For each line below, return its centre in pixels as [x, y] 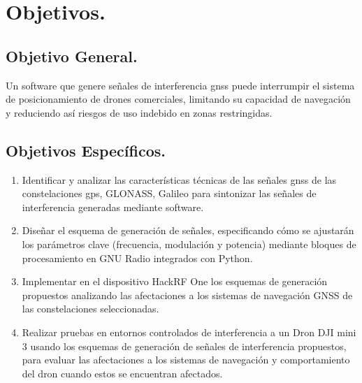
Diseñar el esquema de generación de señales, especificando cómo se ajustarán [188, 230]
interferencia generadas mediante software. [113, 207]
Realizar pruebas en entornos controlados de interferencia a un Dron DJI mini [189, 332]
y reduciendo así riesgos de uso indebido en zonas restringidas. [139, 112]
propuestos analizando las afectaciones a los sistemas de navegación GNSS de [187, 295]
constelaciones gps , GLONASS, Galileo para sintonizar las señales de [169, 193]
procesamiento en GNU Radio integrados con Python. [137, 258]
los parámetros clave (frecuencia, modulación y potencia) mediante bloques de [189, 244]
